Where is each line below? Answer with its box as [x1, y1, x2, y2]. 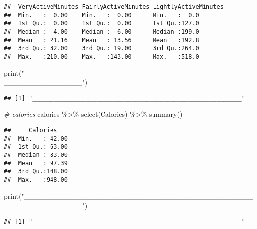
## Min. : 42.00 [4, 135, 68, 142]
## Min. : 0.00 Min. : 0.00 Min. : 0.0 [4, 11, 199, 19]
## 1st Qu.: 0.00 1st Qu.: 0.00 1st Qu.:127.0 [4, 20, 199, 27]
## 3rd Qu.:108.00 [4, 168, 68, 175]
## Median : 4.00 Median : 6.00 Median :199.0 [4, 28, 199, 35]
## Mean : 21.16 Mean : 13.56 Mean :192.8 [4, 36, 199, 44]
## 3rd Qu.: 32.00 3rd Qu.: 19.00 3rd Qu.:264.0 [4, 45, 199, 52]
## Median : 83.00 [4, 152, 68, 158]
